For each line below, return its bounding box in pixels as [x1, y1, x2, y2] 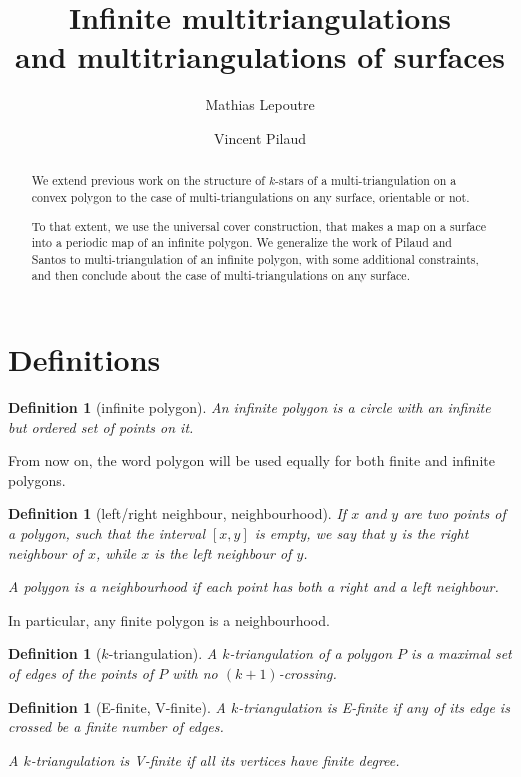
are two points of [403, 503, 506, 524]
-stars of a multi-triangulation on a [275, 172, 457, 189]
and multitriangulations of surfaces [15, 36, 505, 77]
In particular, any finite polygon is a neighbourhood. [8, 609, 330, 630]
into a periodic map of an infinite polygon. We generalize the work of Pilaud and [31, 234, 452, 251]
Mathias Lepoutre [205, 94, 315, 115]
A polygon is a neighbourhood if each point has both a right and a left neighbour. [8, 576, 499, 597]
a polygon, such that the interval [8, 523, 205, 544]
